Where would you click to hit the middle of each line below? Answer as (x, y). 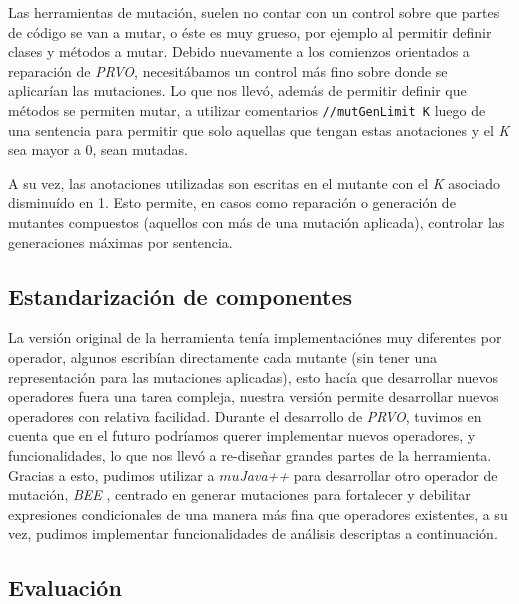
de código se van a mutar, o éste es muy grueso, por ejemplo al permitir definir (250, 31)
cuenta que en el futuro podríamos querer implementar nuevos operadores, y (242, 435)
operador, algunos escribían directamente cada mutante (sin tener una (222, 356)
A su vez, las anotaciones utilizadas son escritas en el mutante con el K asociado (254, 182)
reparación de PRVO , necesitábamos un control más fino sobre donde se (228, 70)
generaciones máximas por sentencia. (120, 241)
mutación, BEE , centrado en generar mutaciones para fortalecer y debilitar (239, 494)
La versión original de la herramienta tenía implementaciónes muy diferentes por (255, 337)
